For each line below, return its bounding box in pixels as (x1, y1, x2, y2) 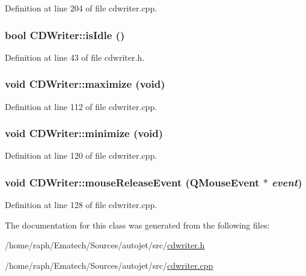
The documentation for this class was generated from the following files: (5, 218, 270, 231)
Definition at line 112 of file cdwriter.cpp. (5, 100, 158, 112)
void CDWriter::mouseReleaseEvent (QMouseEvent (5, 174, 260, 189)
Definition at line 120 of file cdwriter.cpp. (5, 149, 158, 162)
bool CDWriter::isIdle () (5, 27, 125, 42)
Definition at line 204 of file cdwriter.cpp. (5, 2, 158, 14)
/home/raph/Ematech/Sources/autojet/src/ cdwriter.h (5, 239, 205, 251)
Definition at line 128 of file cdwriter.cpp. (5, 198, 158, 211)
